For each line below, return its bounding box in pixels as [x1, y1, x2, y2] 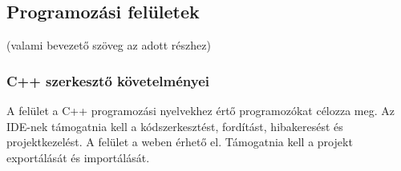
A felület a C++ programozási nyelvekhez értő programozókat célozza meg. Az [6, 102, 395, 119]
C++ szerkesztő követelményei [6, 70, 210, 90]
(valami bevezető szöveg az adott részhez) [6, 37, 211, 54]
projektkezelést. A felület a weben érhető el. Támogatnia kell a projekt [6, 133, 353, 150]
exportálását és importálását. [6, 149, 150, 165]
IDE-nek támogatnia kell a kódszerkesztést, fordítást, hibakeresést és [6, 117, 343, 134]
